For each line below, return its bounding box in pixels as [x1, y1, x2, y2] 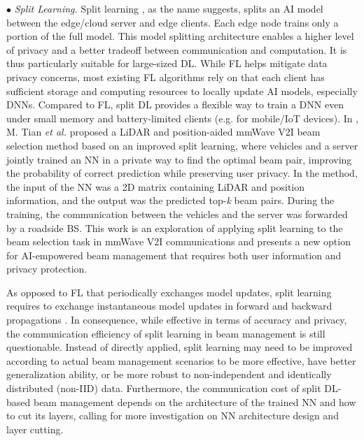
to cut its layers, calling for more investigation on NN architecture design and [6, 408, 339, 423]
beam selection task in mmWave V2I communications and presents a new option [6, 234, 351, 249]
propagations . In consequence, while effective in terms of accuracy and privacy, [6, 312, 347, 327]
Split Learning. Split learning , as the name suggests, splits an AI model [14, 1, 323, 15]
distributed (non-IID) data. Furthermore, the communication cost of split [6, 381, 321, 396]
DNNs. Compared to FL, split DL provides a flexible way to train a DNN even [6, 97, 344, 112]
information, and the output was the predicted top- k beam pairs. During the [6, 193, 335, 208]
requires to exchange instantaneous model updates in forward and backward [6, 298, 332, 313]
